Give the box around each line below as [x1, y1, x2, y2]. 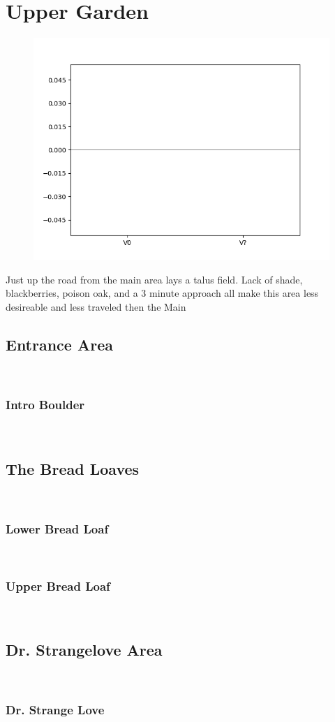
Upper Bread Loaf [6, 577, 110, 594]
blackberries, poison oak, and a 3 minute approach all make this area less [6, 286, 319, 300]
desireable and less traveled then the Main [6, 299, 186, 314]
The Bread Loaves [6, 457, 140, 479]
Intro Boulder [6, 396, 85, 413]
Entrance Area [6, 333, 113, 355]
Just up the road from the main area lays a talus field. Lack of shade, [6, 272, 303, 286]
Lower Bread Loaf [6, 520, 109, 537]
